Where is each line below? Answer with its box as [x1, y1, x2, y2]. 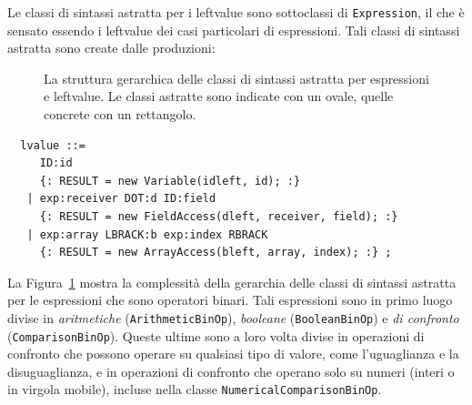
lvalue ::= [20, 138, 85, 152]
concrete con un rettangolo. [44, 105, 196, 124]
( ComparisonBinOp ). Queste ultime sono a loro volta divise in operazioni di [7, 326, 425, 345]
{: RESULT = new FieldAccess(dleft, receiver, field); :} [39, 210, 398, 223]
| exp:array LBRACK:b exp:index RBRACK [26, 228, 268, 241]
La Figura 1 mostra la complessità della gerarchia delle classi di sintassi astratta [7, 272, 457, 291]
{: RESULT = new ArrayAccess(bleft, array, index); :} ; [39, 246, 392, 259]
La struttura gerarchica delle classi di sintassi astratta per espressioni [44, 68, 429, 87]
